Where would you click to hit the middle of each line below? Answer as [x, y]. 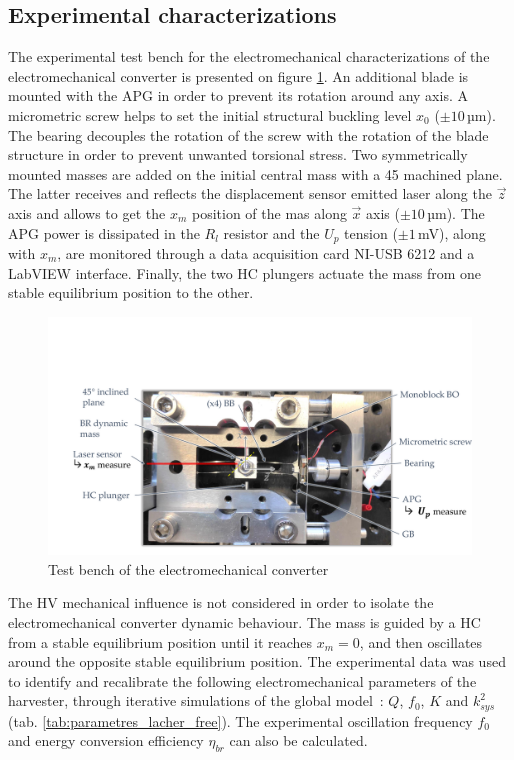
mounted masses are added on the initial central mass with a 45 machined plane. [255, 173]
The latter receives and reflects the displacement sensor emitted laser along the [250, 193]
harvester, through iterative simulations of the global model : [196, 700]
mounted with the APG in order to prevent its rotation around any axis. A [238, 95]
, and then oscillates [421, 641]
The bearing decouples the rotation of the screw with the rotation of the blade [248, 134]
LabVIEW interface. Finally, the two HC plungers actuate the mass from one [245, 272]
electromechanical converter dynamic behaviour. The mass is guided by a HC [244, 622]
